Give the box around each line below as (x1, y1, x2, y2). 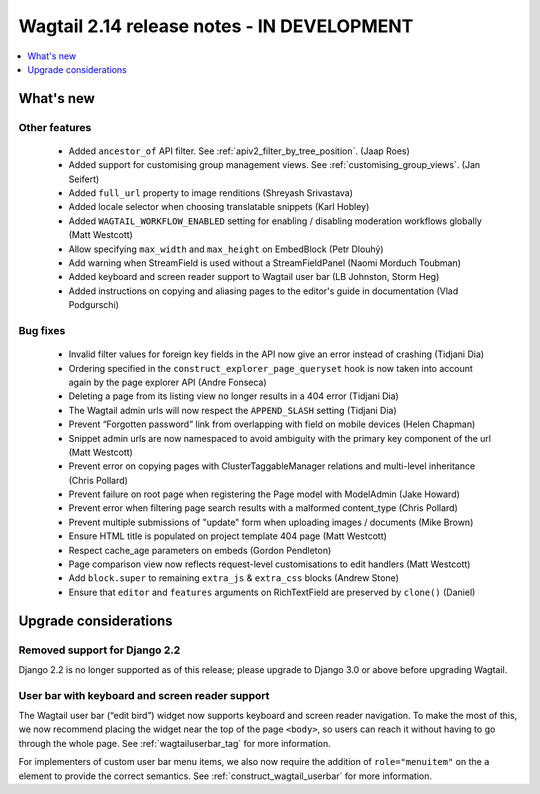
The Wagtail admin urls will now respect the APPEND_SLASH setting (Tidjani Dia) (68, 404, 397, 416)
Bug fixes (18, 323, 66, 337)
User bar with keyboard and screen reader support (18, 688, 270, 702)
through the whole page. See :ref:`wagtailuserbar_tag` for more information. (18, 737, 332, 749)
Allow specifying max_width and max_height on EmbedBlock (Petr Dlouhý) (68, 243, 384, 255)
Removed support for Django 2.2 (18, 643, 181, 657)
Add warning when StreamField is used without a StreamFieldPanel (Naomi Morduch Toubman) (68, 257, 462, 269)
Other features (18, 120, 92, 134)
